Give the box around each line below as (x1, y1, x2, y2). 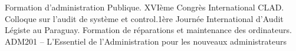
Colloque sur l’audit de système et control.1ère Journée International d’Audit (5, 12, 284, 24)
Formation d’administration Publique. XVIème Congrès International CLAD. (5, 1, 284, 13)
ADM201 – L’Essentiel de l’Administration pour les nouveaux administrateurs (5, 35, 287, 47)
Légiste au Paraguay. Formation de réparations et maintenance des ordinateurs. (5, 24, 292, 36)
